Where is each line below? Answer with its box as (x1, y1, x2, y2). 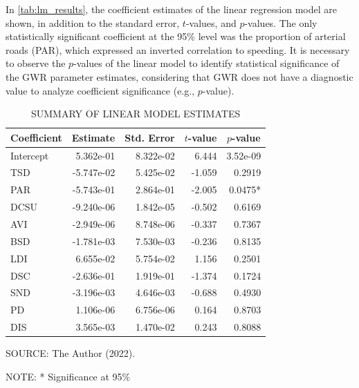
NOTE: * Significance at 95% (6, 369, 131, 383)
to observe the (6, 56, 66, 70)
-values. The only (244, 15, 317, 30)
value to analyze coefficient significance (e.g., (6, 83, 195, 97)
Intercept (10, 148, 49, 162)
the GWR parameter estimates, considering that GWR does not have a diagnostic (6, 69, 353, 84)
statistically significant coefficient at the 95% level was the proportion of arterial (6, 29, 346, 43)
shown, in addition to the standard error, (6, 15, 180, 30)
